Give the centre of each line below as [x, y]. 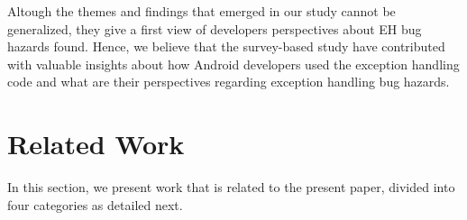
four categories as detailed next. [95, 204]
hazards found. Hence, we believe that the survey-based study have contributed [226, 46]
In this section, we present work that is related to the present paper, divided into [231, 187]
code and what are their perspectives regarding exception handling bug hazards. [229, 82]
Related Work [96, 144]
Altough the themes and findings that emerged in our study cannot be [201, 11]
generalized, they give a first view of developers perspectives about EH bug [215, 28]
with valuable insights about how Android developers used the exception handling [233, 64]
